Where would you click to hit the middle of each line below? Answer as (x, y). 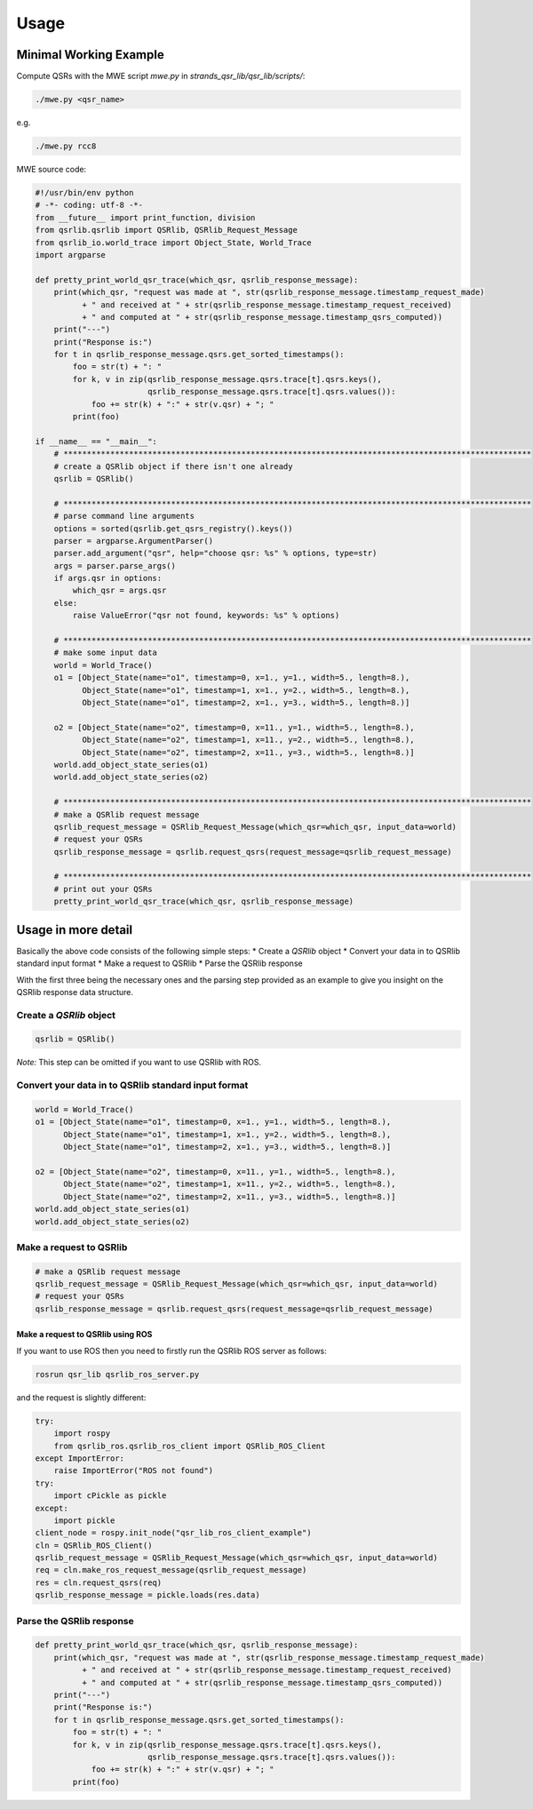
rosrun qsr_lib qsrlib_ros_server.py (117, 1374)
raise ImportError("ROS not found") (133, 1471)
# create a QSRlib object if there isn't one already (173, 466)
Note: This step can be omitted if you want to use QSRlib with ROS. (139, 1063)
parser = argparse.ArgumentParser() (133, 541)
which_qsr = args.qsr (119, 590)
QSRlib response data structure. (75, 992)
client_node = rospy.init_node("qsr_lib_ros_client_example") (173, 1533)
